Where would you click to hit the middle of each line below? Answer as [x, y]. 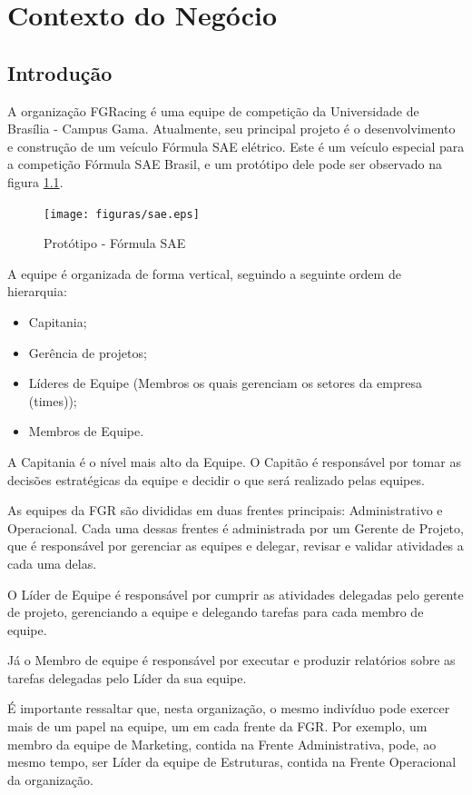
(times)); [53, 400]
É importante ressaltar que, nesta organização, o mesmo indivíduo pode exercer [229, 708]
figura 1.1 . [35, 181]
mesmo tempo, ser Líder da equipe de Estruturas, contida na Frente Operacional [232, 762]
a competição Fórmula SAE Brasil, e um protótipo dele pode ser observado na [225, 164]
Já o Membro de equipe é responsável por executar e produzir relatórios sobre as [231, 660]
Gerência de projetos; [88, 352]
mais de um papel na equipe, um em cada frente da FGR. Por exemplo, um [217, 726]
